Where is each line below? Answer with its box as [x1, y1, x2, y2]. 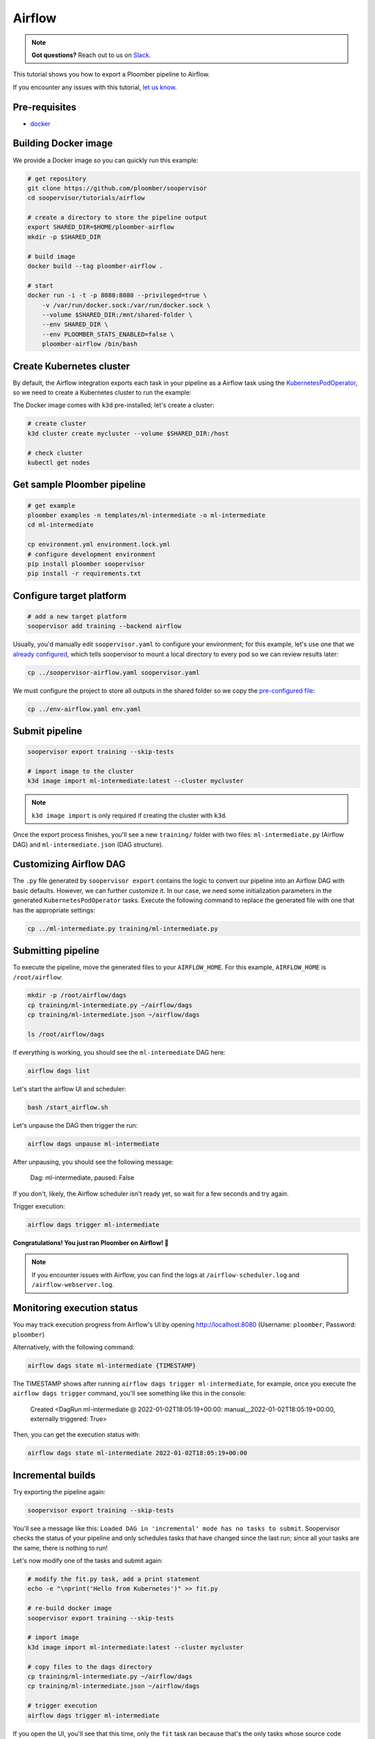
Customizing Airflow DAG [12, 858, 126, 870]
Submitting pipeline [12, 945, 100, 956]
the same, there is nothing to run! [12, 1544, 108, 1552]
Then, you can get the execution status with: [12, 1430, 140, 1439]
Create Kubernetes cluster [12, 360, 131, 372]
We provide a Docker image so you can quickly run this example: [12, 156, 199, 164]
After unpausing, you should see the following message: [12, 1157, 174, 1166]
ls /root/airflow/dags [27, 1030, 105, 1039]
